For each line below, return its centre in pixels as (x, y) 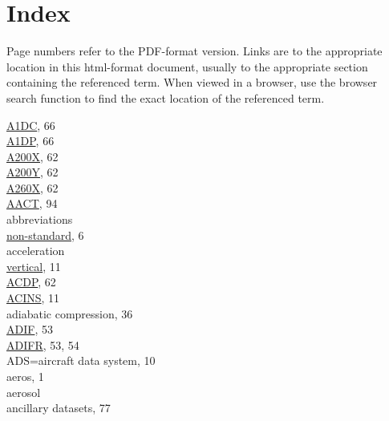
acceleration (36, 251)
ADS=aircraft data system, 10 (81, 360)
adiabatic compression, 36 (70, 313)
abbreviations (40, 219)
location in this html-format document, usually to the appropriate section (187, 66)
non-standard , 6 (45, 235)
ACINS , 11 (33, 298)
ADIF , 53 (30, 329)
